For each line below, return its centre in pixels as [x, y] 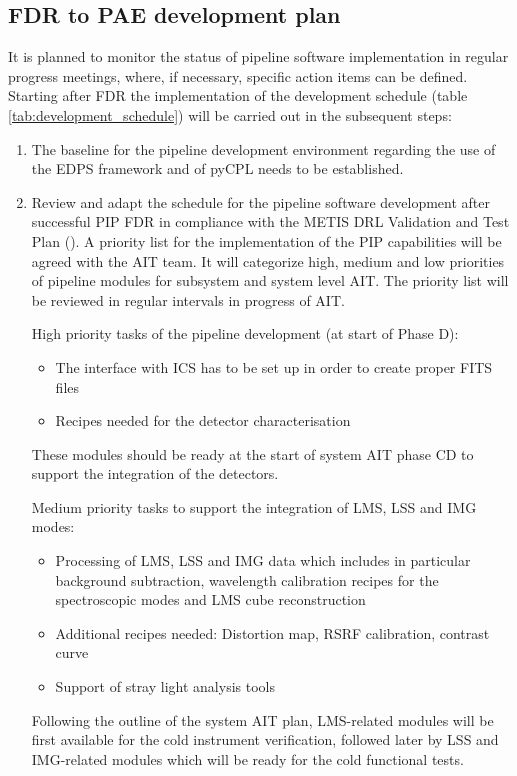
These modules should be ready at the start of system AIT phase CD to [252, 453]
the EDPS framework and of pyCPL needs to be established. [217, 168]
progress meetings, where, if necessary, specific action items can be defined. [238, 75]
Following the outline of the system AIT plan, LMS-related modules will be [262, 719]
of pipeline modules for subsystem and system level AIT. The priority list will [270, 280]
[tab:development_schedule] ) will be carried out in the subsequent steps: [230, 114]
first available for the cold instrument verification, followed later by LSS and [265, 739]
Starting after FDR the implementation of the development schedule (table [238, 95]
